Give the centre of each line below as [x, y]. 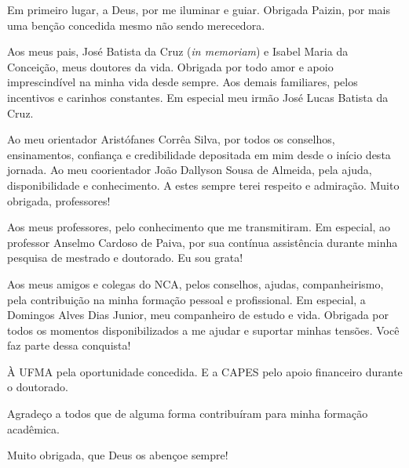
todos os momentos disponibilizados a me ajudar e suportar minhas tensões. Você [203, 330]
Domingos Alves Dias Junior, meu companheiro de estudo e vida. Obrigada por [198, 315]
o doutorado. [38, 387]
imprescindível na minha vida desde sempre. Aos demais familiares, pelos [183, 82]
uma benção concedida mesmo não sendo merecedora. [136, 25]
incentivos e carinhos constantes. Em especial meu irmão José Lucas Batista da [198, 97]
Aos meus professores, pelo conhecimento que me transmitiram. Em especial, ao [199, 227]
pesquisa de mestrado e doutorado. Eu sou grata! [125, 258]
